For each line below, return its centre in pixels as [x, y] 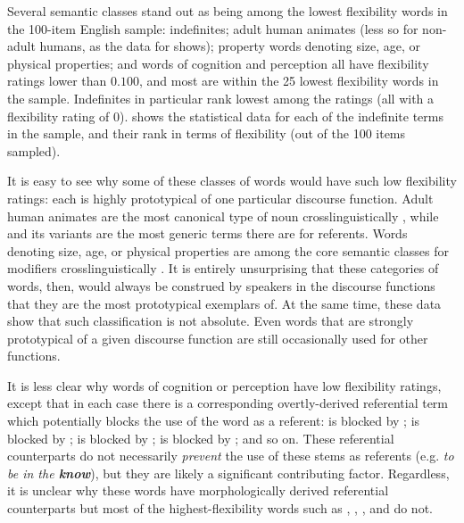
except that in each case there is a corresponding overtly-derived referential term [228, 403]
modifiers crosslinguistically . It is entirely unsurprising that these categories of [223, 268]
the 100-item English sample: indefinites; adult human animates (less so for [213, 28]
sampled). [34, 150]
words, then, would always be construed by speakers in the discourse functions [221, 285]
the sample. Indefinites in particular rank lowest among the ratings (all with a [221, 98]
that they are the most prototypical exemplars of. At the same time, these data [224, 303]
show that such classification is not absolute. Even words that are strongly [211, 321]
